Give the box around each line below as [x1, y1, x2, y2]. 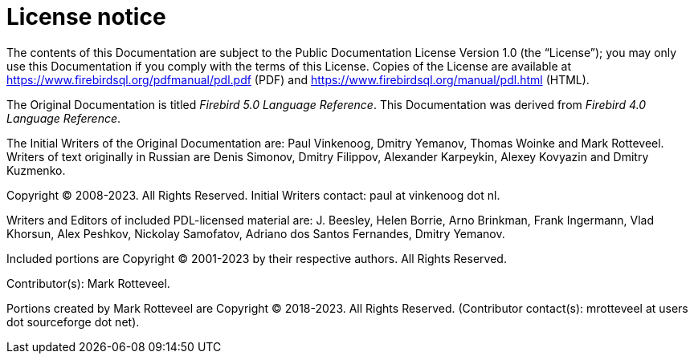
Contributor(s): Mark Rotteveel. [6, 276, 170, 290]
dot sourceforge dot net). [6, 314, 140, 329]
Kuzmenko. [6, 163, 66, 177]
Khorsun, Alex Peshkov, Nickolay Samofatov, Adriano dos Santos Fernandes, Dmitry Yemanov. [6, 226, 505, 241]
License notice [6, 3, 166, 30]
